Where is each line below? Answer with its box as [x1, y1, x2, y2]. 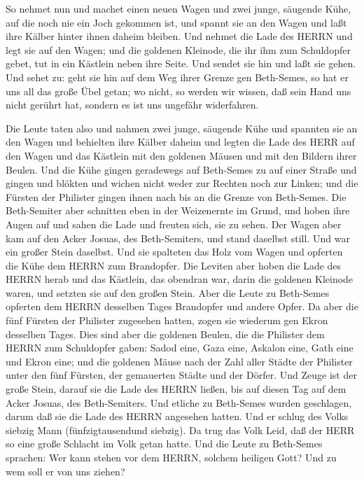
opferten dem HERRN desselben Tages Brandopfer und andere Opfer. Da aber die [6, 299, 358, 314]
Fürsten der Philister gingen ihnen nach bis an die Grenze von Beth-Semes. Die [6, 189, 346, 204]
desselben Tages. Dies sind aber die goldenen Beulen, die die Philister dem [6, 326, 325, 341]
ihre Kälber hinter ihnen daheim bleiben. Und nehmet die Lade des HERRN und [6, 29, 353, 43]
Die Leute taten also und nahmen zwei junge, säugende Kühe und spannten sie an [6, 120, 358, 135]
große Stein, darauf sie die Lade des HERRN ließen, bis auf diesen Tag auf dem [6, 382, 346, 396]
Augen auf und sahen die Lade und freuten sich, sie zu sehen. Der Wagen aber [6, 216, 342, 231]
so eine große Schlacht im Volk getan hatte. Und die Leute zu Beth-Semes [6, 436, 323, 451]
